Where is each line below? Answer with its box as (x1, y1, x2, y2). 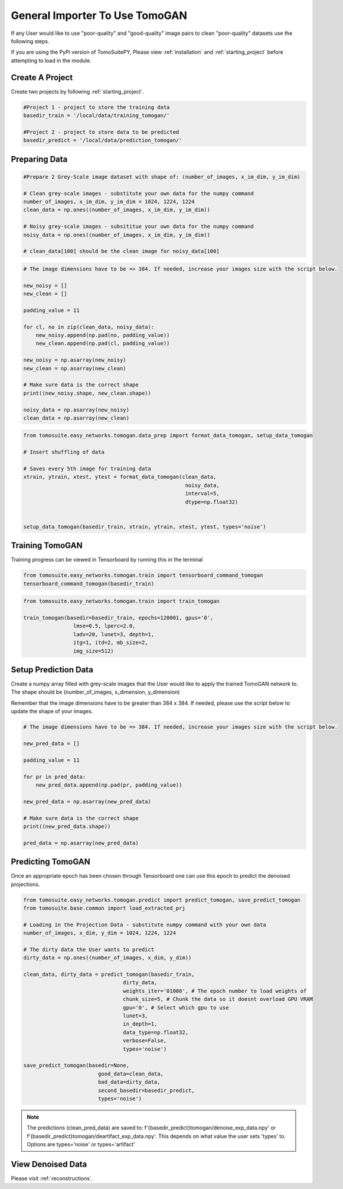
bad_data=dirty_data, (97, 1079, 161, 1085)
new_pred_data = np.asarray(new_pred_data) (23, 798, 152, 805)
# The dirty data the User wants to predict (23, 946, 155, 953)
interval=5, (185, 490, 220, 497)
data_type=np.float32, (123, 1029, 189, 1036)
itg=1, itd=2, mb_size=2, (73, 639, 148, 646)
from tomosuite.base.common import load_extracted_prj (23, 904, 185, 911)
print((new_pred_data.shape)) (23, 823, 111, 830)
